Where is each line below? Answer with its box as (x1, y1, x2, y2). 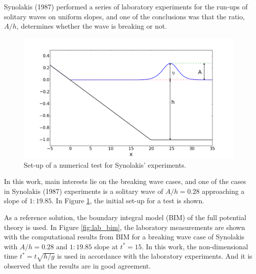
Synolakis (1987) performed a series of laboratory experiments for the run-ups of (4, 1, 248, 11)
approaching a (202, 185, 245, 196)
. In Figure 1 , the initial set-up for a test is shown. (51, 195, 205, 206)
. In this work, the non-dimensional (141, 241, 248, 251)
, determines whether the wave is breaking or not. (16, 21, 167, 31)
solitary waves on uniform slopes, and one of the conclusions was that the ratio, (4, 11, 245, 21)
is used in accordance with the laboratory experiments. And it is (57, 251, 253, 261)
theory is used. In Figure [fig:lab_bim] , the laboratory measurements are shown (4, 222, 245, 232)
